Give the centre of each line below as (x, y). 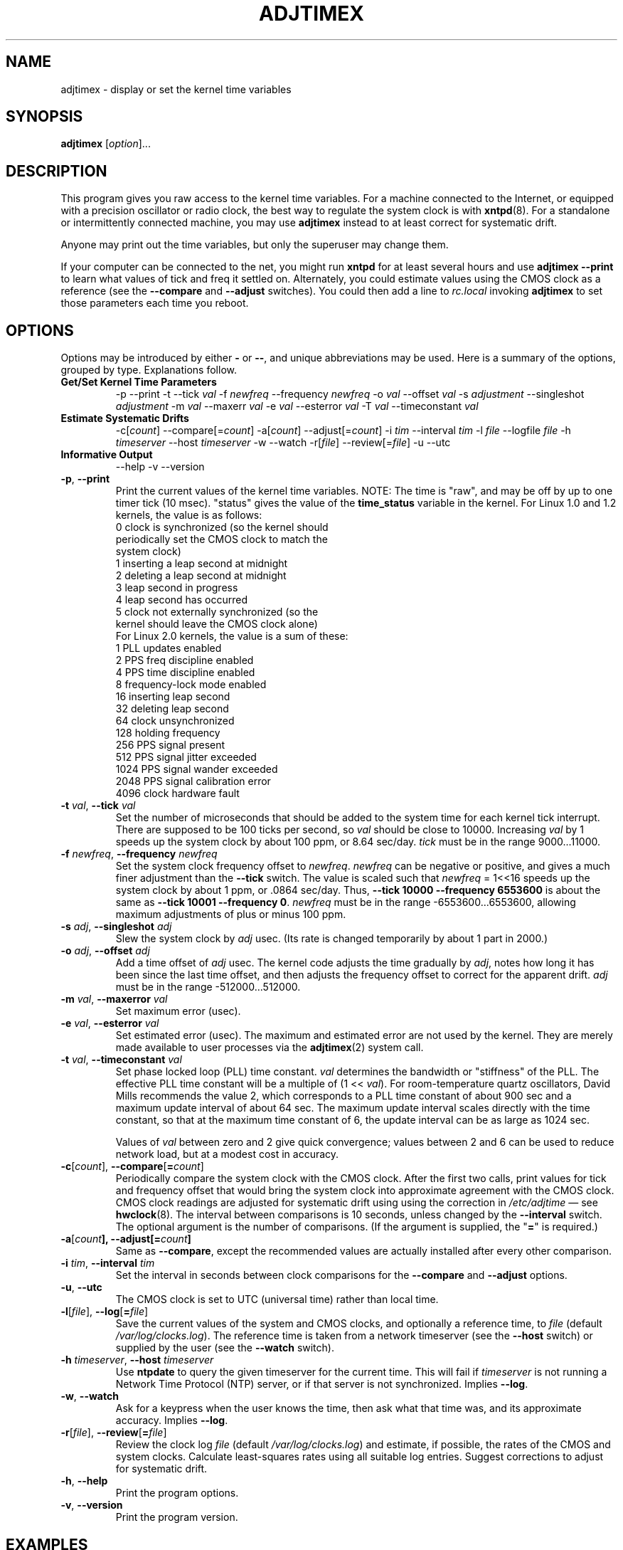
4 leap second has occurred (181, 600)
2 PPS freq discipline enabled (185, 660)
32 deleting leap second (172, 709)
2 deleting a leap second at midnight (201, 576)
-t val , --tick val (98, 806)
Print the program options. (177, 1493)
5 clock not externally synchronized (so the (217, 612)
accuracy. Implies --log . (172, 1420)
